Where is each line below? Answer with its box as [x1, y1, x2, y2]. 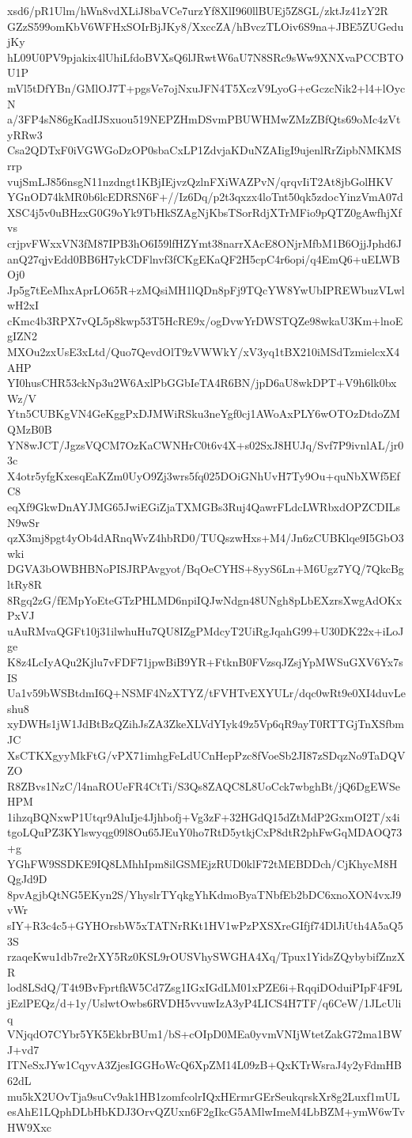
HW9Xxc [7, 1118, 51, 1135]
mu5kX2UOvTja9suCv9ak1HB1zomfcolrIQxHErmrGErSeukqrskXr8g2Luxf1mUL [7, 1087, 400, 1104]
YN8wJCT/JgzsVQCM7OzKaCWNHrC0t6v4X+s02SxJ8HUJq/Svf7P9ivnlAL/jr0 [7, 436, 404, 453]
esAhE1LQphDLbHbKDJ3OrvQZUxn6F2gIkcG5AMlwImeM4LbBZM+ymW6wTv [7, 1103, 405, 1120]
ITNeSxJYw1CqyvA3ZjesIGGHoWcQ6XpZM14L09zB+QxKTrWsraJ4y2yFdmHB [7, 1056, 403, 1073]
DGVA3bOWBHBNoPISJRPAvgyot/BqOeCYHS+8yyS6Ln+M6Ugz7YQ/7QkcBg [7, 560, 404, 577]
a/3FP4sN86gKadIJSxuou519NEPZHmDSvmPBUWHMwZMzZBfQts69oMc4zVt [7, 111, 401, 127]
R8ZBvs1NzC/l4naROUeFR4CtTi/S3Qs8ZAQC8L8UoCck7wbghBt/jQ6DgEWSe [7, 777, 400, 794]
